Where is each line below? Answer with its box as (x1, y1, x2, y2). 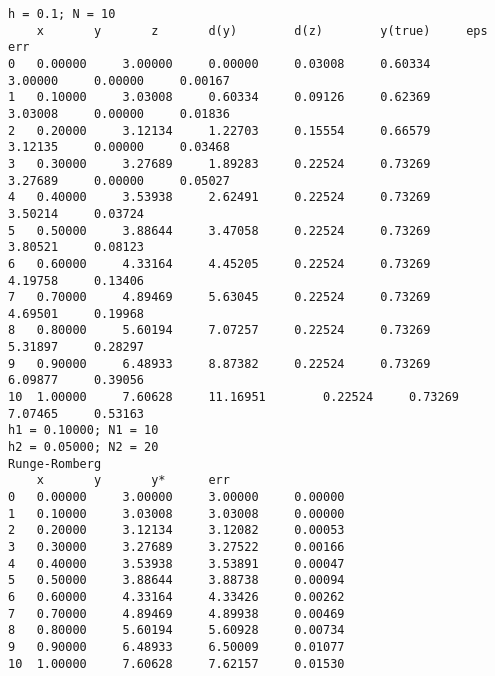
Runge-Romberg (8, 456, 102, 471)
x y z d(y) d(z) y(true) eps (36, 23, 488, 38)
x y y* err (36, 473, 230, 488)
